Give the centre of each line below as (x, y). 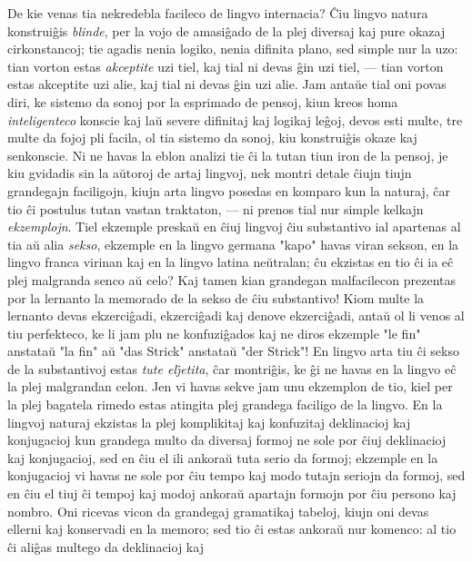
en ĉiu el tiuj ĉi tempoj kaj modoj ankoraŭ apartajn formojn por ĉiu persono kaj (232, 493)
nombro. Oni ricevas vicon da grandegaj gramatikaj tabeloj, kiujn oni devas (218, 511)
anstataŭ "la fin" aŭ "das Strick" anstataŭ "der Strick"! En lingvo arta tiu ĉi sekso (233, 351)
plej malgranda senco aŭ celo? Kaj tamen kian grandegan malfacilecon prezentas (231, 279)
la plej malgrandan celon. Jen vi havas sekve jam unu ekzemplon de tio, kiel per (230, 386)
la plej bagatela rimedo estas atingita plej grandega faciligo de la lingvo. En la (225, 404)
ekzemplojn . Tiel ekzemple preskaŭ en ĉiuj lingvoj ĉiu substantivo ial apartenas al (234, 227)
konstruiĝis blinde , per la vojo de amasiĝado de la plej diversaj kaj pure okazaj (226, 30)
